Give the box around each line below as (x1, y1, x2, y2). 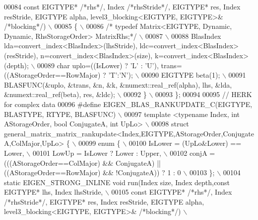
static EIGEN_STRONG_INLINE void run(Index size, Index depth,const (4, 177, 230, 187)
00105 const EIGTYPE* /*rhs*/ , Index (111, 187, 232, 197)
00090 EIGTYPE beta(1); (141, 70, 220, 80)
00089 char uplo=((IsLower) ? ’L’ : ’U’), (37, 60, 159, 70)
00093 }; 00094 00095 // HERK (155, 89, 252, 100)
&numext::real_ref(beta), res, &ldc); (4, 89, 115, 100)
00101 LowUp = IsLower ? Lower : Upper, (32, 147, 161, 158)
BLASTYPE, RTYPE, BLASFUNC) (4, 109, 116, 119)
